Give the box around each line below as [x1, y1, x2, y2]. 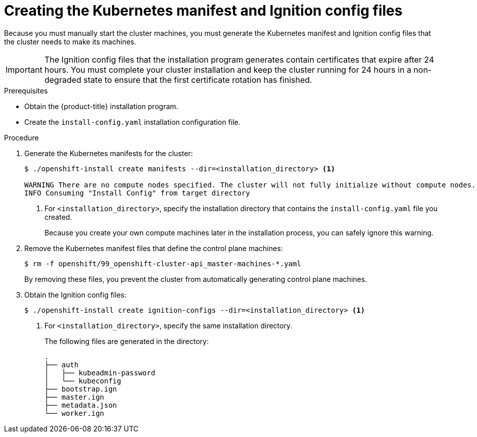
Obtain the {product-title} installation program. [24, 102, 178, 111]
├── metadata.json [44, 401, 117, 409]
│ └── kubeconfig [44, 376, 121, 385]
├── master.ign [44, 393, 105, 401]
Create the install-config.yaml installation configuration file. [24, 117, 241, 126]
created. [44, 212, 72, 221]
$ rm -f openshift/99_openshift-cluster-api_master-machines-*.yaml [24, 259, 301, 268]
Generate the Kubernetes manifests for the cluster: [24, 149, 193, 158]
